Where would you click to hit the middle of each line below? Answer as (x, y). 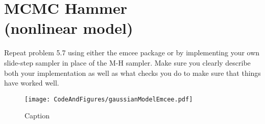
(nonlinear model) (69, 28)
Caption (37, 116)
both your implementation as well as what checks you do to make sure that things (132, 73)
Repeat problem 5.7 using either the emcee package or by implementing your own (132, 53)
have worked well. (32, 83)
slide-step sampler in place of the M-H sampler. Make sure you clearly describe (127, 62)
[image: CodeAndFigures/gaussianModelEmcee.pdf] (109, 99)
